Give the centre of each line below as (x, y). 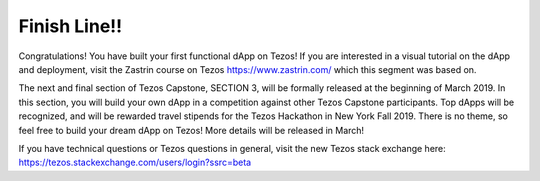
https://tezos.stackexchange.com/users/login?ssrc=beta (135, 162)
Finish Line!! (70, 26)
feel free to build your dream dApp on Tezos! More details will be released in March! (191, 130)
